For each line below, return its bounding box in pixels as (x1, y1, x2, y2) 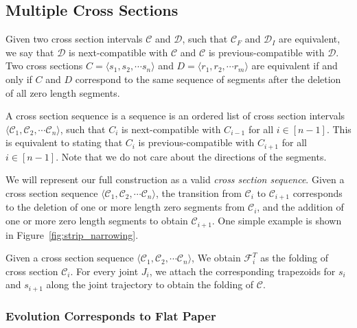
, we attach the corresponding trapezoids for (149, 263, 336, 278)
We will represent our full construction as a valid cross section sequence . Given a (5, 172, 345, 187)
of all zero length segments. (5, 85, 120, 99)
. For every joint (70, 263, 139, 278)
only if (5, 71, 32, 86)
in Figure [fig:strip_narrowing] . (5, 227, 139, 242)
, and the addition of (257, 200, 344, 214)
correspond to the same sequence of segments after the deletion (75, 71, 341, 86)
